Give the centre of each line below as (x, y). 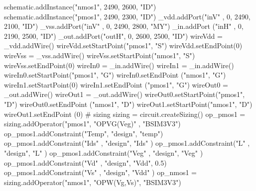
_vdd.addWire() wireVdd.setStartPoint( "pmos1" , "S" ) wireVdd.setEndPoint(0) (123, 46)
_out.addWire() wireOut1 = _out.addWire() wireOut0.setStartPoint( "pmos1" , (125, 94)
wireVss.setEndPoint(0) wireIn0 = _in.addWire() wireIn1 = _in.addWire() (119, 65)
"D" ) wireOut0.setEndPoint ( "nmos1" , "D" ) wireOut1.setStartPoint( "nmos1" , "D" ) (128, 104)
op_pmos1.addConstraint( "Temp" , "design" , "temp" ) (84, 133)
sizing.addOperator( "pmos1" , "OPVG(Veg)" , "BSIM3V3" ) (92, 124)
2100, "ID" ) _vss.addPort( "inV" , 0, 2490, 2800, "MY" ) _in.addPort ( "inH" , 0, (124, 26)
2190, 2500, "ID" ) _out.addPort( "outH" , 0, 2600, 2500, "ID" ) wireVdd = (113, 36)
